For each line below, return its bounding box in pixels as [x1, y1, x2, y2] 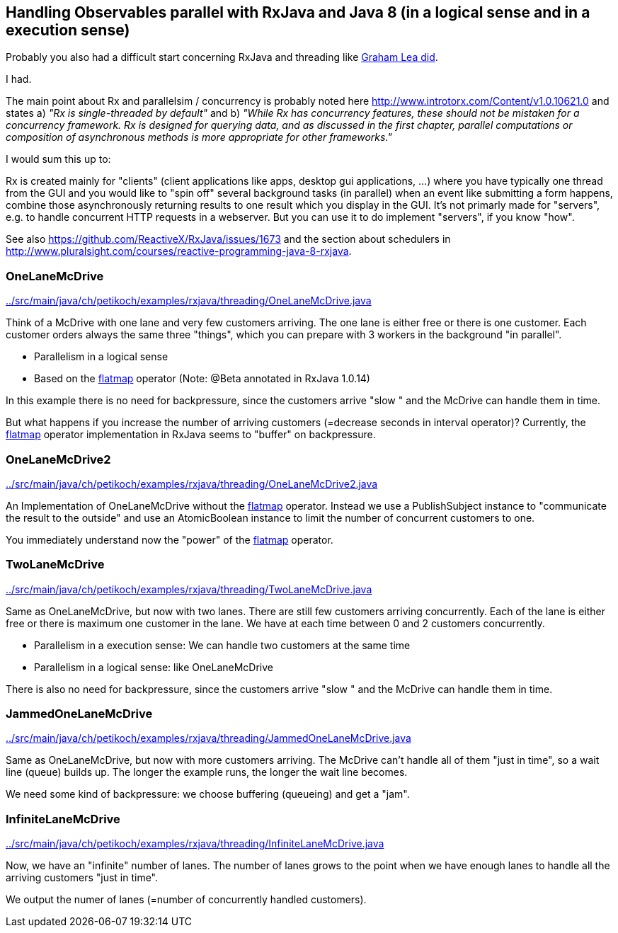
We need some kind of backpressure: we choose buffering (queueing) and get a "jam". [6, 788, 410, 801]
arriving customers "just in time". [6, 871, 159, 884]
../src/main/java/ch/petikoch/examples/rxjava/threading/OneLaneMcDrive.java [6, 294, 372, 307]
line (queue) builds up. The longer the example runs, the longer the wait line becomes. [6, 766, 408, 779]
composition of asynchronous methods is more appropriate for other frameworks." [6, 131, 392, 144]
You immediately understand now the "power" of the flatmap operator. [6, 533, 333, 546]
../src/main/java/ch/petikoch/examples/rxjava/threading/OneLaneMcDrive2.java [6, 477, 378, 490]
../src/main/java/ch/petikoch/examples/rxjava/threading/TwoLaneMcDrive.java [6, 583, 372, 595]
